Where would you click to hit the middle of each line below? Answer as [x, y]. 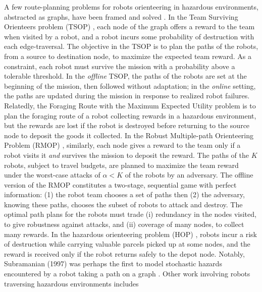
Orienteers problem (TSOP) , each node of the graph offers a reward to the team [129, 26]
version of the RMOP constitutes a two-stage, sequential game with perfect [120, 184]
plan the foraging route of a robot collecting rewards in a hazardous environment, [130, 115]
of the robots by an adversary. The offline [189, 175]
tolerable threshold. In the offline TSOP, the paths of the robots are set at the [125, 76]
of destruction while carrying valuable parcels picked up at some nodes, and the [127, 244]
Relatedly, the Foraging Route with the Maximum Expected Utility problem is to [130, 105]
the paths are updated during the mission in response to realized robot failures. [127, 96]
